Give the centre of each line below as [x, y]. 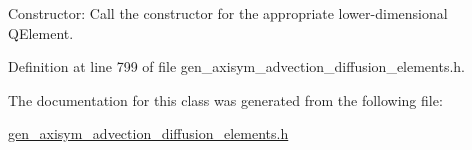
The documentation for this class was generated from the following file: [225, 99]
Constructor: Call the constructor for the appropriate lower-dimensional [228, 13]
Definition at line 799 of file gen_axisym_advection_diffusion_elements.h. [237, 66]
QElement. [41, 32]
